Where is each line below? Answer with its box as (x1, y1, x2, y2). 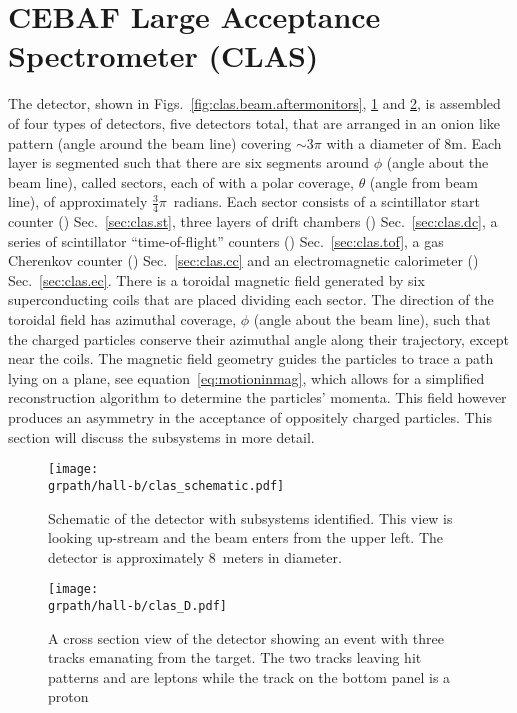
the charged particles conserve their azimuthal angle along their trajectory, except (8, 328, 509, 349)
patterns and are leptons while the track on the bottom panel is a (48, 666, 451, 687)
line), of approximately (8, 191, 148, 212)
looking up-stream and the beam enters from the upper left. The (48, 527, 444, 548)
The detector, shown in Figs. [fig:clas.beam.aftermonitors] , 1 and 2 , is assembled (8, 93, 501, 114)
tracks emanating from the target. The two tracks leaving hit (48, 647, 422, 668)
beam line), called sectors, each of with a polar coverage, (8, 171, 354, 192)
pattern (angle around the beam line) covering (8, 132, 292, 153)
